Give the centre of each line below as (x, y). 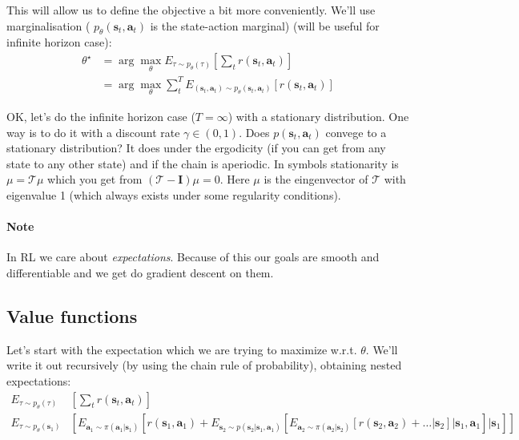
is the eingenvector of (316, 179)
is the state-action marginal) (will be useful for (265, 25)
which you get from (95, 179)
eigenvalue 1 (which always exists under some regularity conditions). (174, 194)
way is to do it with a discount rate (93, 132)
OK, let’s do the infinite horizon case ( (101, 116)
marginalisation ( (48, 25)
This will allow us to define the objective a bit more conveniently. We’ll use (191, 10)
